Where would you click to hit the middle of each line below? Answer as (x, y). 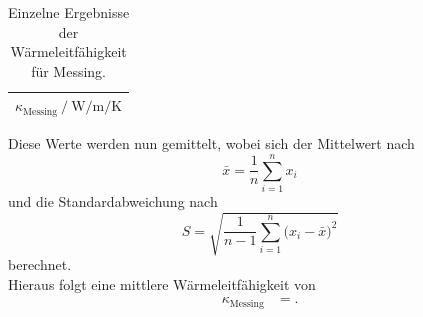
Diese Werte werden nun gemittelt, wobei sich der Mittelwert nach (211, 143)
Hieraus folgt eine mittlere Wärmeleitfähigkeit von (162, 283)
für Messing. (69, 70)
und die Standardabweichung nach (113, 201)
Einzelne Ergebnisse (69, 12)
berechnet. (40, 264)
